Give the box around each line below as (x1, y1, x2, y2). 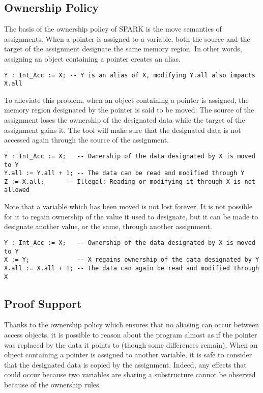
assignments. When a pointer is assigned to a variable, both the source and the (4, 33, 250, 44)
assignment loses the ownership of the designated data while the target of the (4, 115, 245, 125)
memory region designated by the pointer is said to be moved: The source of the (4, 104, 254, 115)
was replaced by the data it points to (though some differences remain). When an (4, 339, 258, 350)
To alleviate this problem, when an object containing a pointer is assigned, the (4, 94, 249, 105)
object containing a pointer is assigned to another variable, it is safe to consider (4, 349, 252, 360)
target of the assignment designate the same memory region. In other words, (4, 43, 242, 54)
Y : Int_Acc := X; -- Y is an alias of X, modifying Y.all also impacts (4, 71, 255, 79)
